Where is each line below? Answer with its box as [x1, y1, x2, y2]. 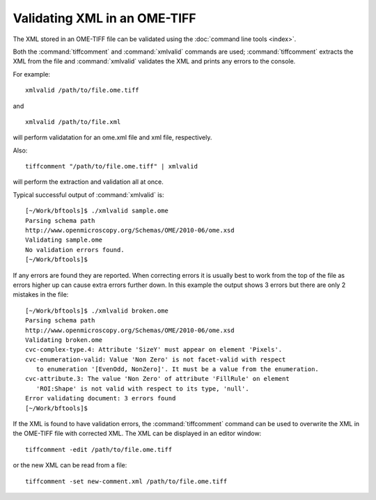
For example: [13, 70, 51, 78]
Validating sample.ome [25, 236, 103, 244]
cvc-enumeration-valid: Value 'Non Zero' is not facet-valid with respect [25, 355, 286, 364]
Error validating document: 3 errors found [25, 394, 176, 403]
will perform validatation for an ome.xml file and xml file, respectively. [13, 133, 212, 142]
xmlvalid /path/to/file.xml [25, 118, 121, 125]
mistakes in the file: [13, 290, 69, 299]
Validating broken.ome [25, 336, 103, 344]
